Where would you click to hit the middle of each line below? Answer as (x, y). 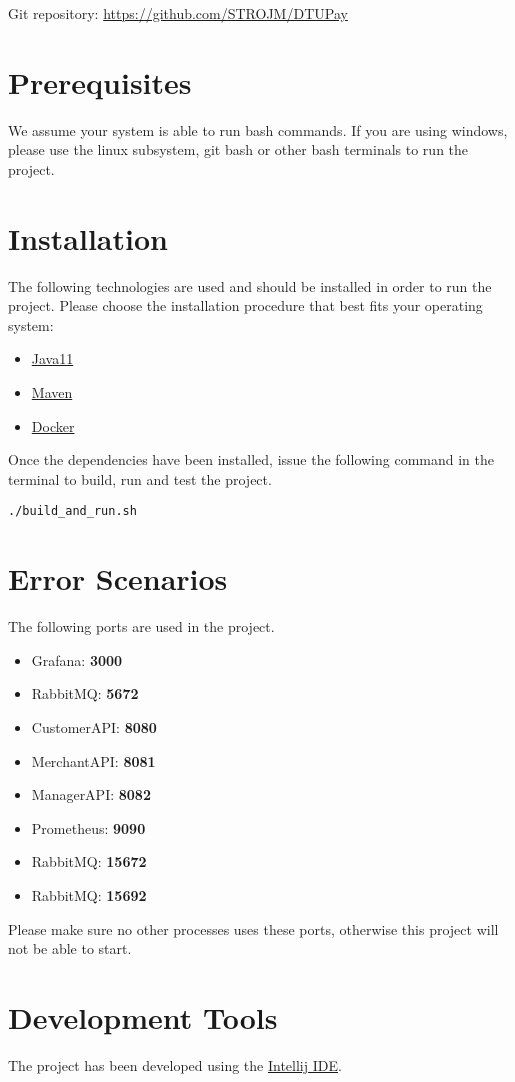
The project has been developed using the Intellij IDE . (175, 1064)
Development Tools (143, 1016)
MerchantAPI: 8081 (93, 760)
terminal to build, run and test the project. (140, 478)
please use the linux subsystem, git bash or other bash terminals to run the (238, 149)
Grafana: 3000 (77, 659)
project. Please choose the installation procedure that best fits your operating (245, 305)
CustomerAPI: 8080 (94, 726)
